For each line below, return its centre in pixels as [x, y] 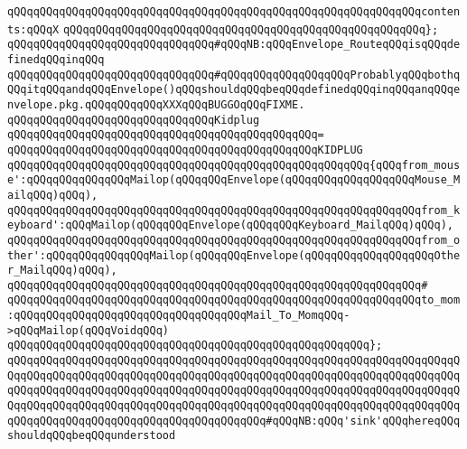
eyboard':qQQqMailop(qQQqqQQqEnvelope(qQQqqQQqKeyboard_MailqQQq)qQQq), [230, 225]
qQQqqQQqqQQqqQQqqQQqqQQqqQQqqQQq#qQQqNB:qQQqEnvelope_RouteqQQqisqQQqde [234, 45]
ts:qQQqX [33, 29]
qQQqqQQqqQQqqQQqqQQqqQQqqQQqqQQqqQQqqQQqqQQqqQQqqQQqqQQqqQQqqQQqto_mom [234, 300]
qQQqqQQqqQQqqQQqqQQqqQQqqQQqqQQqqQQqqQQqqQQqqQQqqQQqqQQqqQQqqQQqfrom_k [234, 210]
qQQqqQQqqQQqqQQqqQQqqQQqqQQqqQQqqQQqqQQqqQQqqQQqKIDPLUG [185, 150]
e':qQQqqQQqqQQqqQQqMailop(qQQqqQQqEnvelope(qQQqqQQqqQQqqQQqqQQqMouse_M [234, 180]
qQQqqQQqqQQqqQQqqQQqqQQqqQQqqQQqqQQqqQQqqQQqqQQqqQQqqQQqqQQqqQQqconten [234, 12]
